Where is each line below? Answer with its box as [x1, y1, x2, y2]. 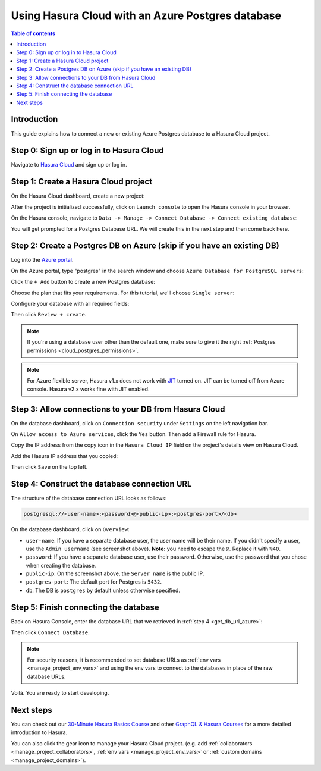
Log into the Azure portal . [11, 256, 74, 264]
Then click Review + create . [11, 311, 87, 318]
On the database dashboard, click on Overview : [11, 526, 130, 533]
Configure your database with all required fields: [11, 300, 130, 308]
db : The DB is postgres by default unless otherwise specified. [26, 587, 181, 594]
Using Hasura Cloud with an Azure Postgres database [11, 9, 282, 22]
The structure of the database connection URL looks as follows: [11, 494, 167, 502]
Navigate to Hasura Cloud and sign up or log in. [11, 161, 127, 168]
